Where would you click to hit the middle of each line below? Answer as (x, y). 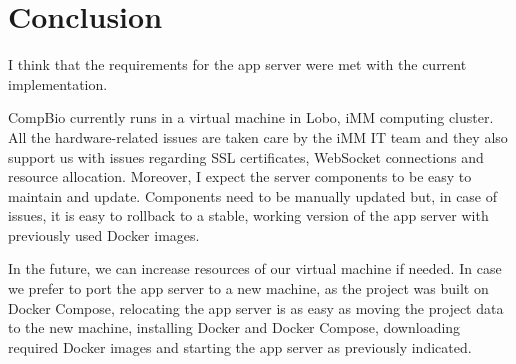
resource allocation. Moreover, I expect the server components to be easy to (240, 176)
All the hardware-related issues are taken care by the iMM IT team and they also (258, 136)
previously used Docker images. (104, 234)
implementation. (58, 83)
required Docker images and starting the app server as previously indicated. (240, 346)
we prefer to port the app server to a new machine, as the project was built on (248, 288)
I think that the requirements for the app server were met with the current (237, 64)
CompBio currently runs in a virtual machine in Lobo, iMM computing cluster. (251, 117)
